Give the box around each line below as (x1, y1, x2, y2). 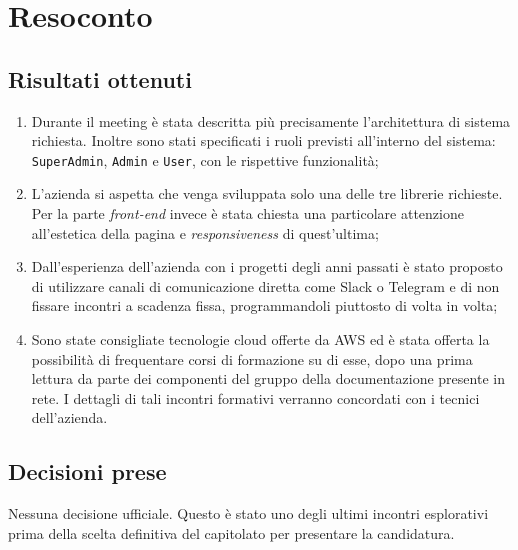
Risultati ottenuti (8, 63, 192, 94)
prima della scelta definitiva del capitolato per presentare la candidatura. (8, 522, 455, 543)
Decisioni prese (8, 456, 167, 487)
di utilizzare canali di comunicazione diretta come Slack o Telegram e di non (31, 275, 500, 296)
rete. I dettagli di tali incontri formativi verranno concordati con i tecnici (31, 387, 480, 408)
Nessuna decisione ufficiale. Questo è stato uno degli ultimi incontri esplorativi (8, 503, 489, 524)
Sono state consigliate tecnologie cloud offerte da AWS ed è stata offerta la (31, 328, 490, 349)
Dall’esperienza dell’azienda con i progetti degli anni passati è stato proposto (31, 256, 503, 277)
